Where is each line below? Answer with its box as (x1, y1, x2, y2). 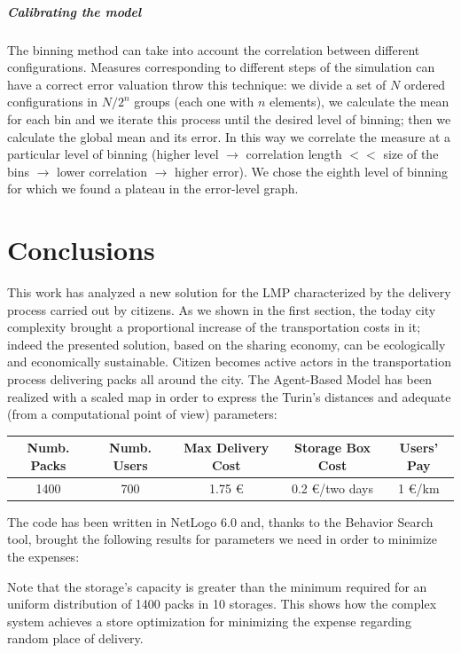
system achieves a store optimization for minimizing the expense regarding (7, 611, 411, 630)
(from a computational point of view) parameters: (7, 405, 277, 423)
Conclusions (7, 232, 155, 268)
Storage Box (293, 438, 371, 457)
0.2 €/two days (291, 478, 374, 497)
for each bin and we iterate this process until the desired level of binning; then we (7, 109, 451, 128)
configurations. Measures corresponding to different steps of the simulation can (7, 58, 435, 76)
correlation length (246, 145, 342, 163)
